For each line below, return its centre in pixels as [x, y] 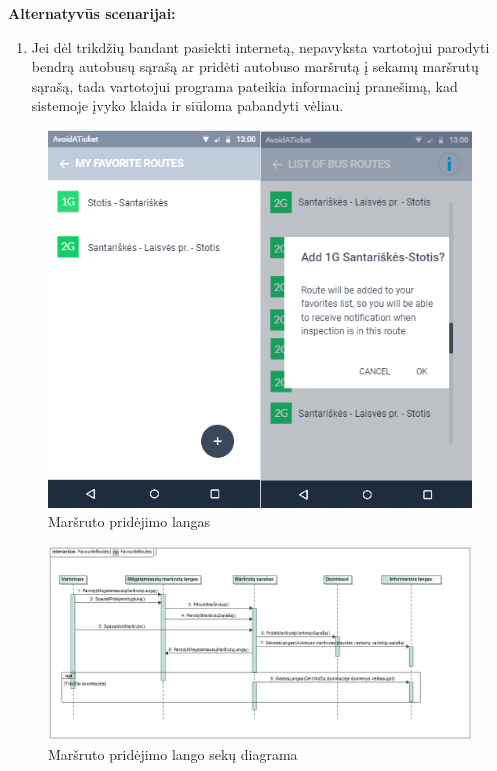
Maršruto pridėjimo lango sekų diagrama [173, 754]
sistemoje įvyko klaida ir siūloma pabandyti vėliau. [187, 105]
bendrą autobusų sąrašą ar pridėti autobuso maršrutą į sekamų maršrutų [255, 66]
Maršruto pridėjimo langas [129, 521]
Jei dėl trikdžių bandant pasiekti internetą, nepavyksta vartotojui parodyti [260, 46]
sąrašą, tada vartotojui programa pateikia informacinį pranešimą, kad [244, 85]
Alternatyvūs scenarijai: [92, 13]
